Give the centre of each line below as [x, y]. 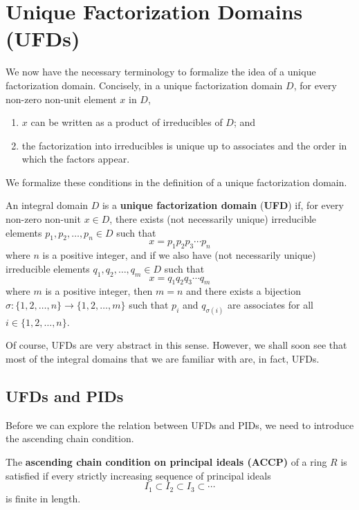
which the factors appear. [76, 159]
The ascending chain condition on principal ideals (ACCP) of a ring [166, 462]
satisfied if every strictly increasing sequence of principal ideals [138, 475]
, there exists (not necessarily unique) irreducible [213, 219]
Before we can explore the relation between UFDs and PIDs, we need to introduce [180, 425]
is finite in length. [43, 498]
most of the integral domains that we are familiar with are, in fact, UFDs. [163, 359]
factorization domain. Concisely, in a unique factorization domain [144, 85]
